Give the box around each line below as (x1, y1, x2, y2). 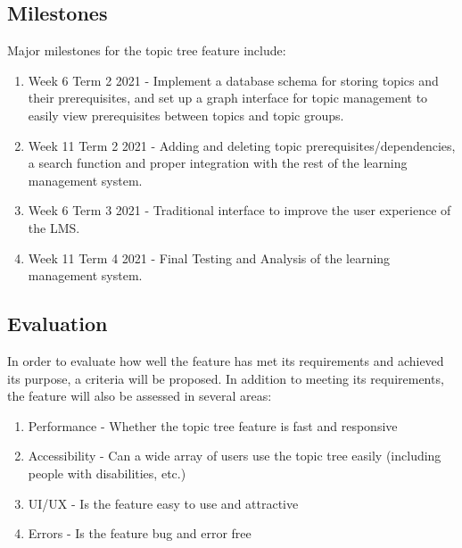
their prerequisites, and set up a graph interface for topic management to (28, 88, 428, 107)
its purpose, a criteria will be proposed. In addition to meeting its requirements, (7, 369, 444, 387)
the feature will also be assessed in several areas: (7, 386, 272, 405)
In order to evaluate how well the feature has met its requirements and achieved (7, 351, 444, 369)
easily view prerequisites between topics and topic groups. (28, 105, 344, 124)
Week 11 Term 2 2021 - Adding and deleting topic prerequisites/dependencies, (28, 136, 456, 154)
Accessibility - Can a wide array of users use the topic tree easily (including (28, 446, 441, 465)
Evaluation (7, 310, 108, 337)
